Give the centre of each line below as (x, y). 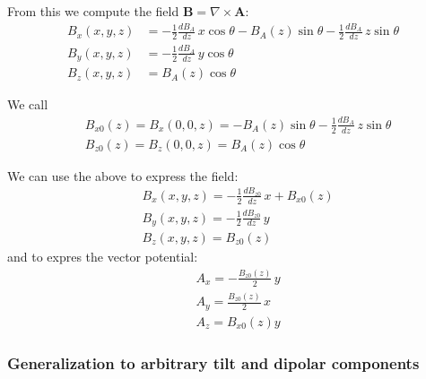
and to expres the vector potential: (103, 257)
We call (28, 104)
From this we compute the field (93, 11)
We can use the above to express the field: (123, 175)
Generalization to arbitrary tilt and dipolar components (213, 362)
